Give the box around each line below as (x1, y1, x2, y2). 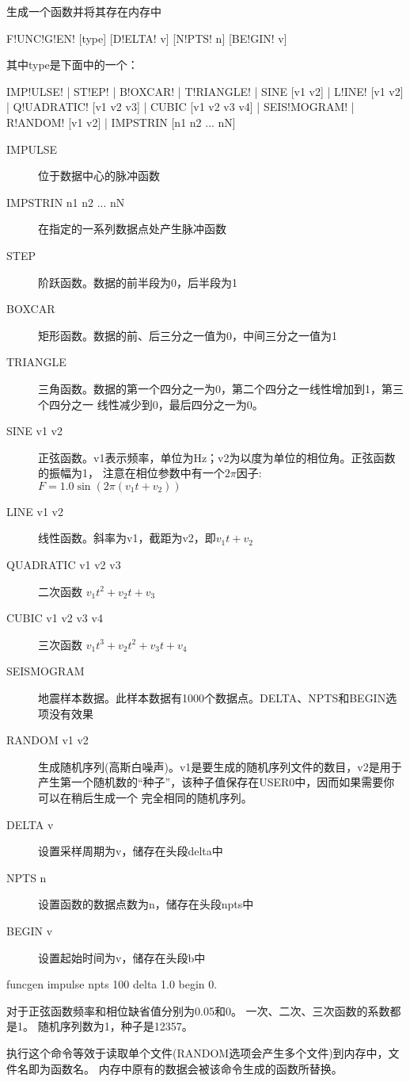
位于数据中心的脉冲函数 (38, 167, 160, 184)
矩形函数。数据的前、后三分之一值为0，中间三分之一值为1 (38, 327, 337, 343)
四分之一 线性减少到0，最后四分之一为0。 (48, 396, 264, 412)
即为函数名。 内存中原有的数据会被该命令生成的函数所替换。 (28, 1060, 343, 1076)
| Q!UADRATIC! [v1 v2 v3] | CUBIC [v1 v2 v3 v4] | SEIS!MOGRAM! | (6, 98, 355, 115)
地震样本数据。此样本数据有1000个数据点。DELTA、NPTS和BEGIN (38, 690, 386, 706)
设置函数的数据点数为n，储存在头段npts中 (38, 896, 254, 912)
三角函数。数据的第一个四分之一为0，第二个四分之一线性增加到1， (38, 380, 382, 396)
